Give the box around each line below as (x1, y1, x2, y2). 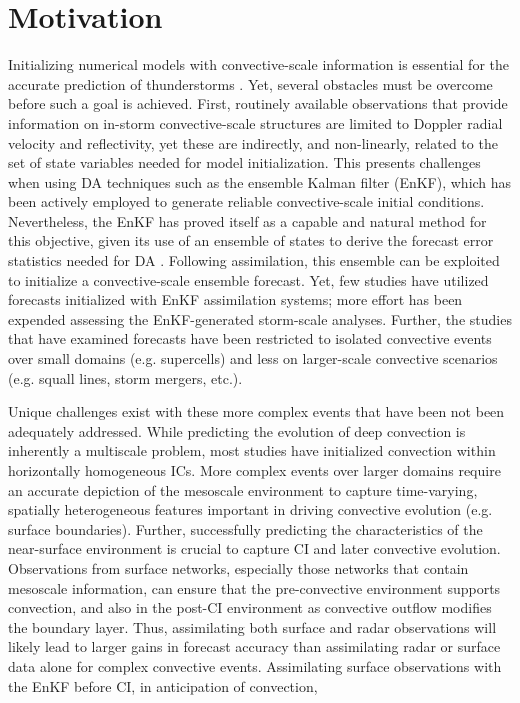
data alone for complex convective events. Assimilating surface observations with (8, 655, 502, 676)
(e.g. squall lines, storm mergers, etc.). (8, 367, 243, 388)
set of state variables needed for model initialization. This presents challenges (8, 152, 481, 173)
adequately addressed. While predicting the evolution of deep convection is (8, 420, 466, 441)
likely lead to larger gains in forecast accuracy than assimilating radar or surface (8, 636, 501, 657)
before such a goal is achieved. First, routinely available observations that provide (8, 93, 508, 114)
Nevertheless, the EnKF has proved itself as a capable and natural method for (8, 210, 487, 231)
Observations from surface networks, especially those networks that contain (8, 557, 469, 578)
